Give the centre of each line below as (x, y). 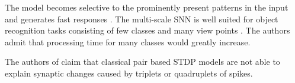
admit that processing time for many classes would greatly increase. (128, 41)
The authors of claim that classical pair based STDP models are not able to (142, 62)
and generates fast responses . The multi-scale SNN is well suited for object (142, 19)
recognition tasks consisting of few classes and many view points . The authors (147, 30)
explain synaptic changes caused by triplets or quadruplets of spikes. (129, 73)
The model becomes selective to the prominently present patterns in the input (147, 7)
